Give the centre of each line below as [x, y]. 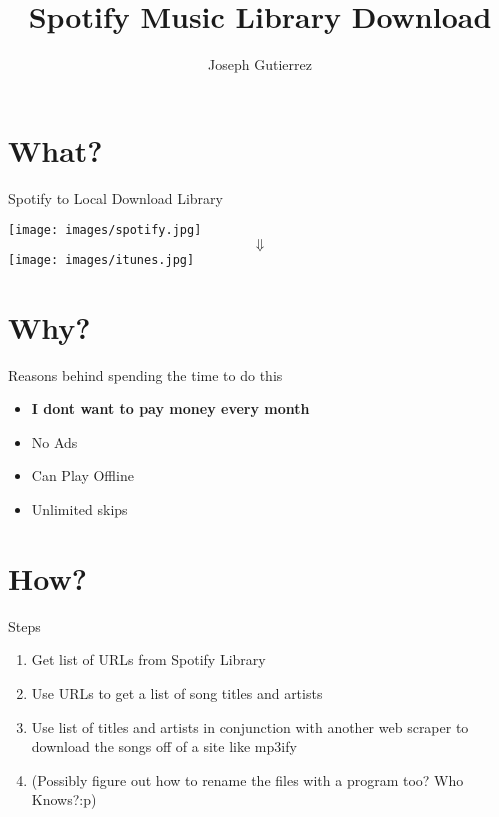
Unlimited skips [79, 509]
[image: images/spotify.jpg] [105, 230]
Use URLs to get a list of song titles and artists [177, 692]
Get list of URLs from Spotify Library [148, 659]
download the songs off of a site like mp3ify [164, 746]
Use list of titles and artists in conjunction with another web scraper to [250, 726]
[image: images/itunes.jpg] [101, 259]
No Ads [54, 441]
